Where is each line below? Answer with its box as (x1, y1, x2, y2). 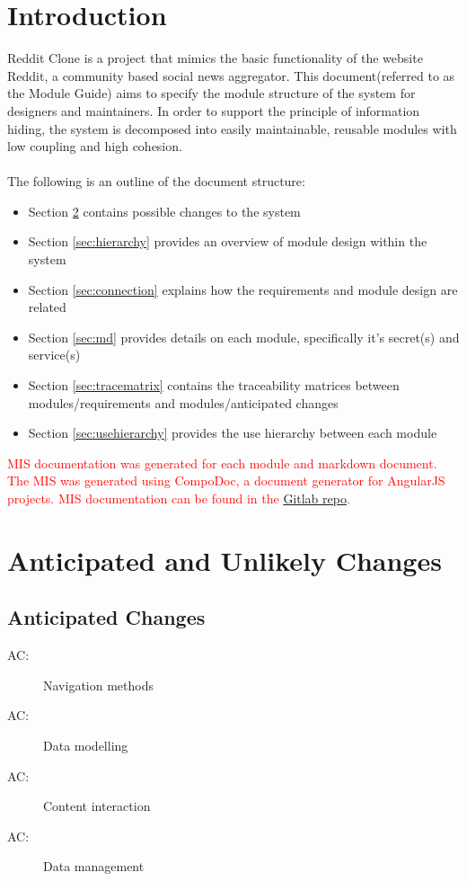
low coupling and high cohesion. (7, 137, 182, 156)
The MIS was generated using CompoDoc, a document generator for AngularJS (7, 471, 445, 490)
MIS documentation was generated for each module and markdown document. (7, 453, 437, 472)
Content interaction (43, 796, 151, 815)
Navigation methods (43, 675, 154, 694)
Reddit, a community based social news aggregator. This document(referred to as (7, 66, 455, 85)
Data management (43, 857, 145, 876)
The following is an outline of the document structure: (7, 172, 305, 191)
